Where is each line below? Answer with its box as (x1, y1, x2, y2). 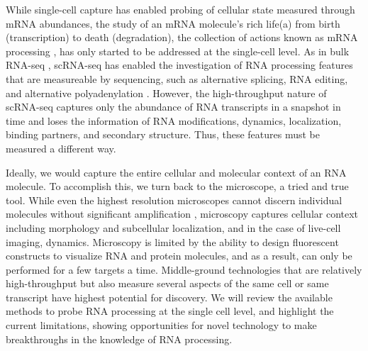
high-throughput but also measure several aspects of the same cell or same (6, 276, 329, 291)
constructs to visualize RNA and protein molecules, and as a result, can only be (6, 248, 352, 263)
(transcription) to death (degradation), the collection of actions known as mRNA (6, 30, 358, 45)
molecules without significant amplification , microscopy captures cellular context (6, 206, 359, 221)
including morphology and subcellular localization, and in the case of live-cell (6, 220, 341, 235)
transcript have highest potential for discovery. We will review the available (6, 289, 333, 304)
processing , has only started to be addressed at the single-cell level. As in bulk (6, 43, 350, 58)
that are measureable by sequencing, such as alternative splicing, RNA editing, (6, 71, 348, 86)
